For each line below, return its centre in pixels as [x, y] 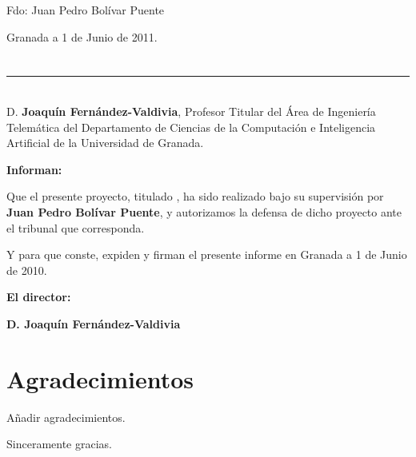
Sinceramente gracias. [59, 444]
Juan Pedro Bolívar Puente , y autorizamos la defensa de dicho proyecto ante [204, 211]
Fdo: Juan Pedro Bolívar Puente [86, 10]
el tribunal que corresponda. [76, 227]
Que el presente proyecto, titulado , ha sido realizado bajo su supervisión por [195, 196]
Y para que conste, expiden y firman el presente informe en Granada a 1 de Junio [207, 254]
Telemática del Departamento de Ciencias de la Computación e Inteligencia [191, 127]
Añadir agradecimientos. [66, 417]
